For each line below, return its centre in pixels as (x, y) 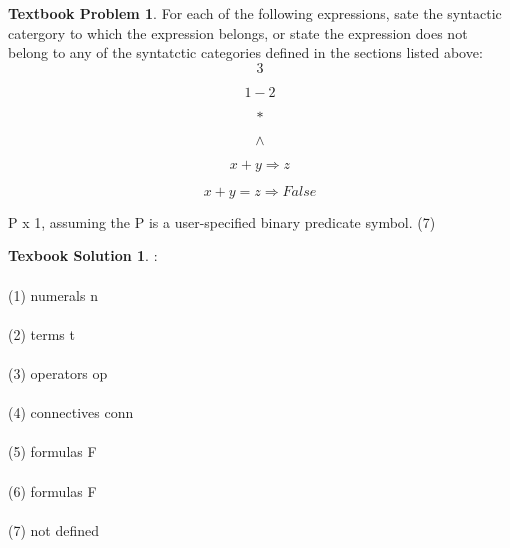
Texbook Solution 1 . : (83, 255)
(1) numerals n (53, 294)
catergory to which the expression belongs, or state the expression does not (238, 32)
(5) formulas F (52, 451)
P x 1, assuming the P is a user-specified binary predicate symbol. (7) (222, 221)
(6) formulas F (52, 490)
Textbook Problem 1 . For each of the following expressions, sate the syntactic (255, 13)
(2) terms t (41, 333)
